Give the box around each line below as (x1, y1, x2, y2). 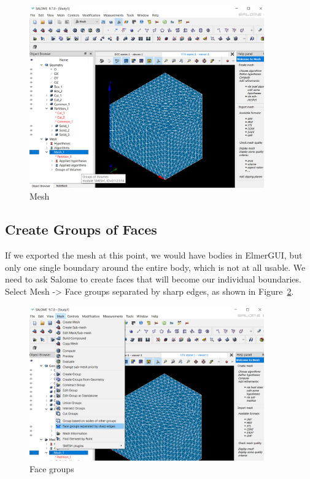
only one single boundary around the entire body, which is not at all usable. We (5, 260, 306, 273)
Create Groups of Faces (5, 220, 157, 239)
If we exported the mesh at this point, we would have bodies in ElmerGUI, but (5, 249, 303, 262)
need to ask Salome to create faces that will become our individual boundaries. (5, 273, 301, 286)
